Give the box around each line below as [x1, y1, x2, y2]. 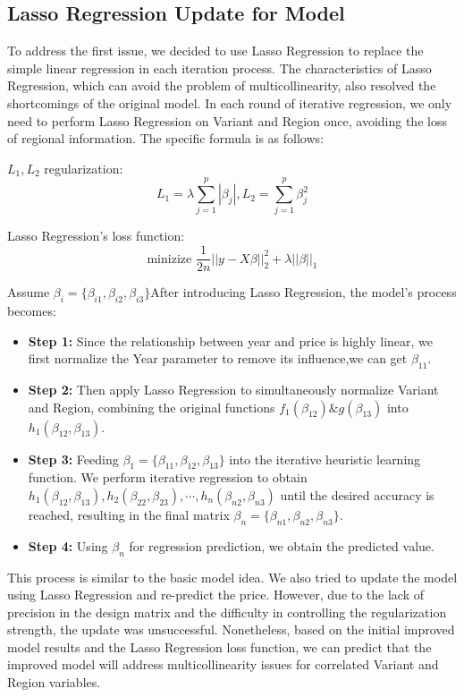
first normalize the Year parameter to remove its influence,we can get [28, 349, 408, 368]
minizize [147, 252, 192, 266]
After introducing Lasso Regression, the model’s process [150, 283, 457, 302]
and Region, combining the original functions [28, 397, 275, 416]
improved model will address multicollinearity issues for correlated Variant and [7, 655, 439, 674]
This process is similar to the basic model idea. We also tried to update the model [7, 567, 458, 586]
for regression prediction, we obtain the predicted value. [129, 536, 434, 555]
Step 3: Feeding [28, 449, 119, 468]
